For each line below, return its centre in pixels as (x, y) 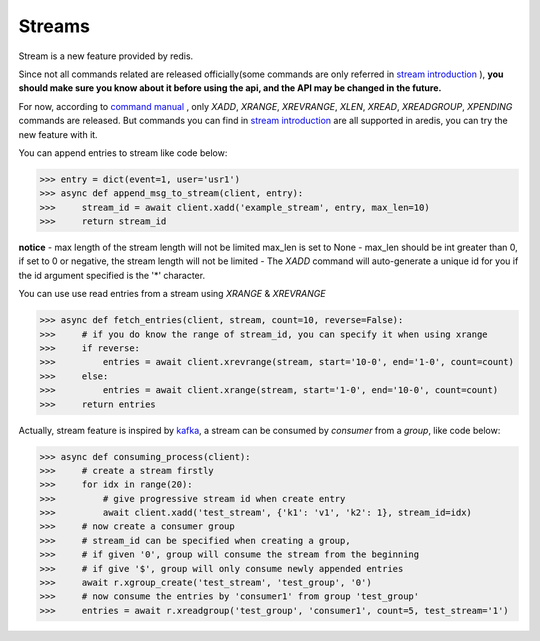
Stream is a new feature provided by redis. (106, 56)
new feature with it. (58, 134)
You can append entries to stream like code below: (123, 152)
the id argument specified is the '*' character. (111, 275)
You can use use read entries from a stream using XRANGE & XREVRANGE (172, 294)
